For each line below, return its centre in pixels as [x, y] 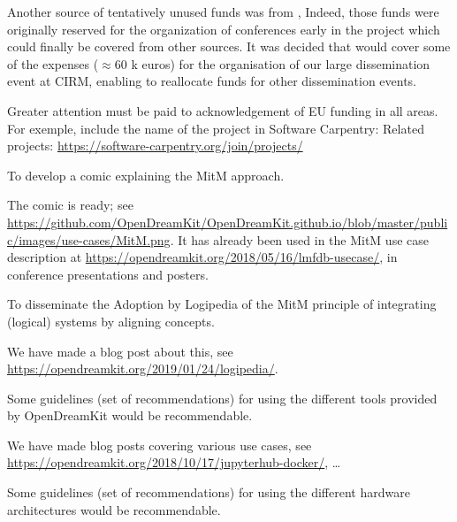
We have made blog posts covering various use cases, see [160, 445]
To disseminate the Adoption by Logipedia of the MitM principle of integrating [222, 304]
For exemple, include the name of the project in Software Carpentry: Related [216, 128]
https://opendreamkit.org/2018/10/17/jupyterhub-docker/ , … [174, 462]
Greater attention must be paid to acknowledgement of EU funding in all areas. [223, 110]
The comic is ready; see [70, 205]
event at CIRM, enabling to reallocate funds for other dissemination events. [212, 81]
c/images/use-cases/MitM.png [89, 239]
